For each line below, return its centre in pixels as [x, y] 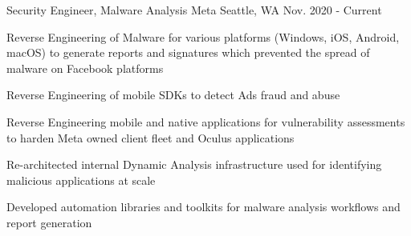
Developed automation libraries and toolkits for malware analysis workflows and [203, 207]
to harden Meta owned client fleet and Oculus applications [151, 137]
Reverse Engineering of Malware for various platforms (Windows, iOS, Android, [203, 36]
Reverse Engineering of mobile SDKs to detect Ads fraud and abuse [173, 95]
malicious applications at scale [81, 180]
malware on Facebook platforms [85, 68]
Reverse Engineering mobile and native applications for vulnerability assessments [206, 121]
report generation [49, 222]
